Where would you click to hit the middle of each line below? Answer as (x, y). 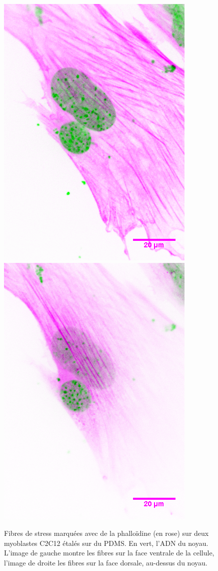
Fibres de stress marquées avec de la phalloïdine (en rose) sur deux (106, 533)
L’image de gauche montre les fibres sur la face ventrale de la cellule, (109, 553)
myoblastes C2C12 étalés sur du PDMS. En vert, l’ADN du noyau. (106, 543)
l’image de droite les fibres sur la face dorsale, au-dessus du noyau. (106, 562)
